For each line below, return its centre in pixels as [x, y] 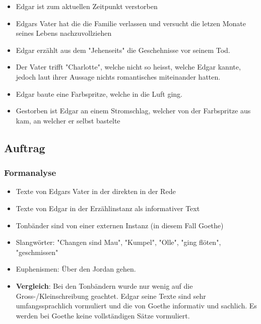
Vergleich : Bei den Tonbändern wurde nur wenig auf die [104, 285]
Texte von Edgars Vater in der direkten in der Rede [96, 191]
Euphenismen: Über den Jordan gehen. [76, 269]
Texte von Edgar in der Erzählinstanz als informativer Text [108, 208]
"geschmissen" [37, 252]
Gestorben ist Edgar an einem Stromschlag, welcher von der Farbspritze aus [133, 111]
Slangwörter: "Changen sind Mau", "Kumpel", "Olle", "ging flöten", [118, 242]
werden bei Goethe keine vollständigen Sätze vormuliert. [103, 315]
